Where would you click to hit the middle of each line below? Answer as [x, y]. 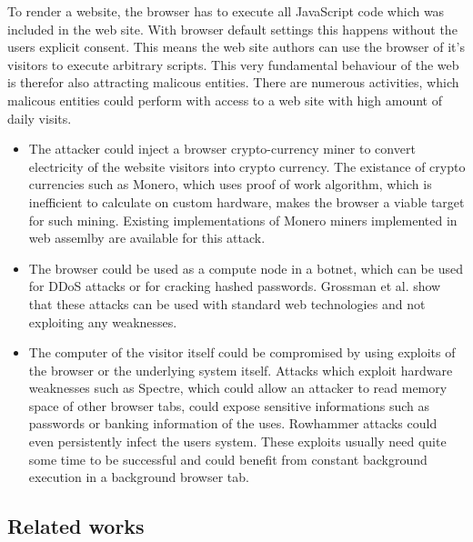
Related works [76, 526]
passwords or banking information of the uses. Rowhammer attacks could [233, 423]
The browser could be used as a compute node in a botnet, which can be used [246, 268]
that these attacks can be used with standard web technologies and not [227, 303]
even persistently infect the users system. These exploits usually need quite [237, 442]
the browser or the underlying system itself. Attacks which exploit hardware [241, 370]
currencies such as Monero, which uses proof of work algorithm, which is [230, 184]
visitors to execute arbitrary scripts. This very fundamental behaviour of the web [233, 64]
